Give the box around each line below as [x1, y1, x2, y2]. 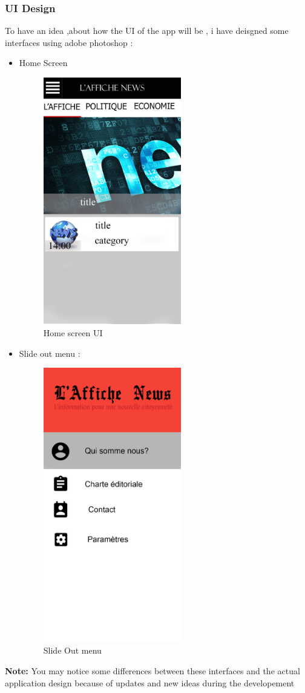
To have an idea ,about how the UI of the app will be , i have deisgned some [5, 24, 289, 37]
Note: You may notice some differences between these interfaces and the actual [5, 664, 300, 677]
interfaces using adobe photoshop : [5, 36, 133, 48]
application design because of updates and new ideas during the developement [5, 676, 295, 689]
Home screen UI [43, 326, 103, 339]
